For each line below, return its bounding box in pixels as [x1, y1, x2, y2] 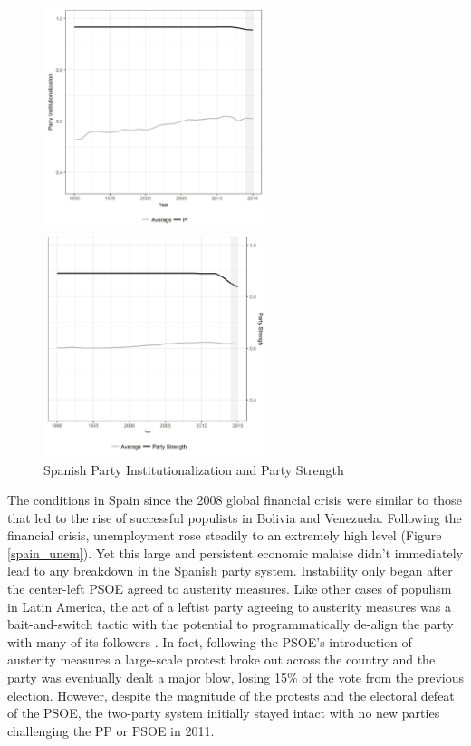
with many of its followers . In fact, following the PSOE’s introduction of [7, 632, 412, 651]
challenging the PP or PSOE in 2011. [7, 721, 215, 740]
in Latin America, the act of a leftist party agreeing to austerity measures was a [7, 596, 451, 615]
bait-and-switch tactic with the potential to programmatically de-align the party [7, 615, 454, 634]
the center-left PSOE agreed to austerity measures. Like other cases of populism [7, 579, 452, 598]
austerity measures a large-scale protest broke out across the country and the [7, 650, 436, 669]
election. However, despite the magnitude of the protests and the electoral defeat [7, 685, 455, 704]
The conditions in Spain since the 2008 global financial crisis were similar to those [7, 490, 462, 509]
